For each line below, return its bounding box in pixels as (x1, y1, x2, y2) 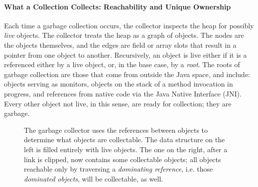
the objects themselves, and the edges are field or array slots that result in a (4, 39, 237, 50)
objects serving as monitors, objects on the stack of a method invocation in (4, 79, 233, 89)
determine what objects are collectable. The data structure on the (24, 134, 225, 145)
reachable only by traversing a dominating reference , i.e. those (24, 164, 213, 174)
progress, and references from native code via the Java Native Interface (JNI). (4, 88, 242, 98)
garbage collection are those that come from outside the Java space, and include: (4, 69, 251, 79)
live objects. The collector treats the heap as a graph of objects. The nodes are (4, 30, 244, 40)
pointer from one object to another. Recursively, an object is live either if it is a (4, 49, 247, 60)
